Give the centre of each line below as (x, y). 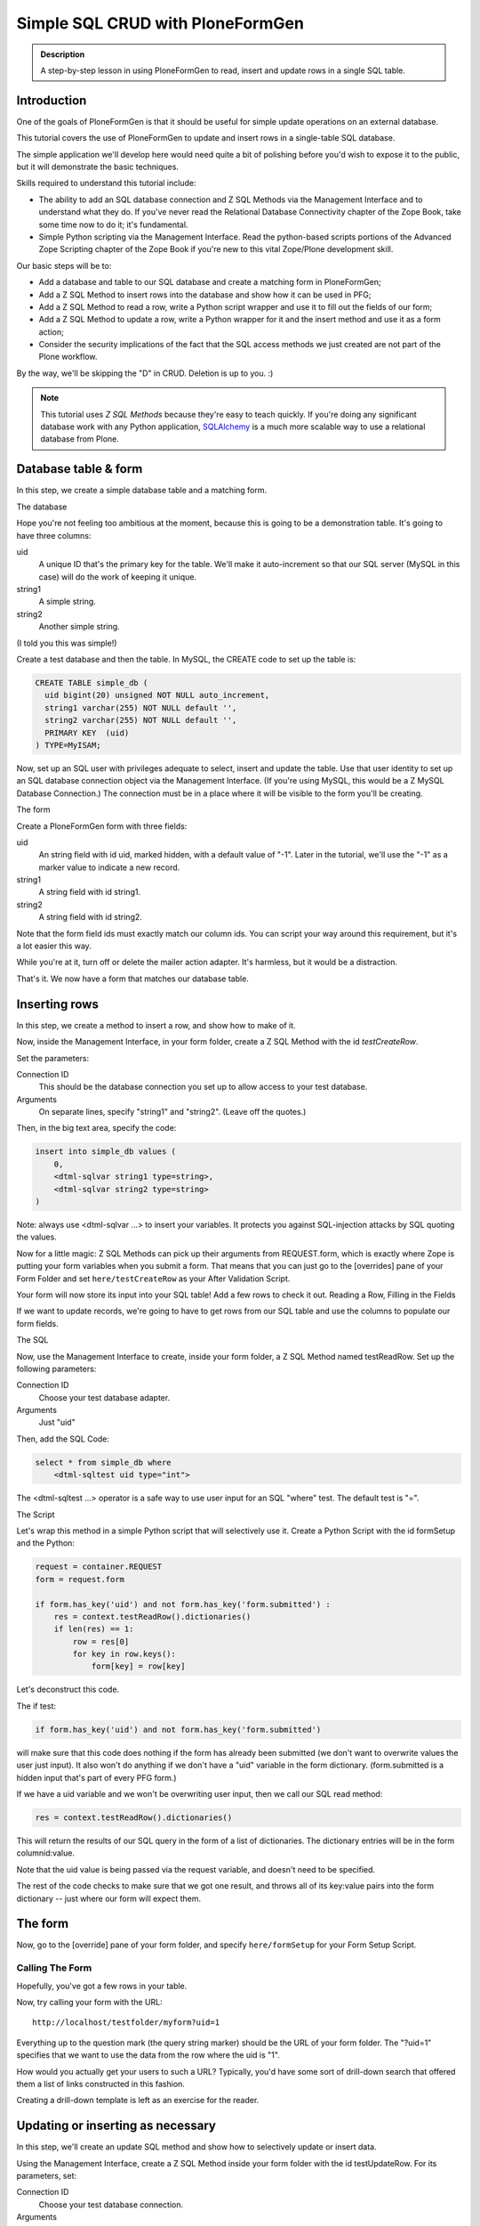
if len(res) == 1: (94, 1629)
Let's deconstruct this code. (68, 1690)
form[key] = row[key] (138, 1666)
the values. (36, 1237)
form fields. (37, 1323)
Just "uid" (57, 1422)
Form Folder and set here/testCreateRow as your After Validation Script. (153, 1279)
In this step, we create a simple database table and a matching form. (142, 491)
